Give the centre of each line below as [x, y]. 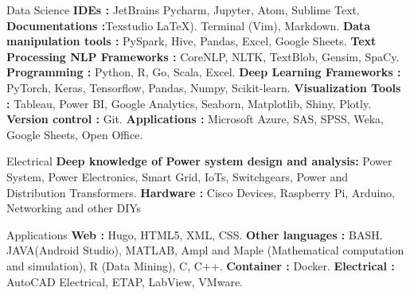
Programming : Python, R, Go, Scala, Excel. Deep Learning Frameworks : [204, 72]
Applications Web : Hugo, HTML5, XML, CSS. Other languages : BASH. [195, 234]
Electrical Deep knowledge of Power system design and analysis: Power [199, 161]
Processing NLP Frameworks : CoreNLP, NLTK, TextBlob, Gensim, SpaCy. [203, 56]
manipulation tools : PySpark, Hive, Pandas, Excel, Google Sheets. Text [191, 41]
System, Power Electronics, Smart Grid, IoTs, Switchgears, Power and [177, 176]
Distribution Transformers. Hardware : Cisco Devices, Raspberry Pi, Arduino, [201, 192]
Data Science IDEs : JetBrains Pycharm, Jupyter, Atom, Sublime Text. [183, 10]
